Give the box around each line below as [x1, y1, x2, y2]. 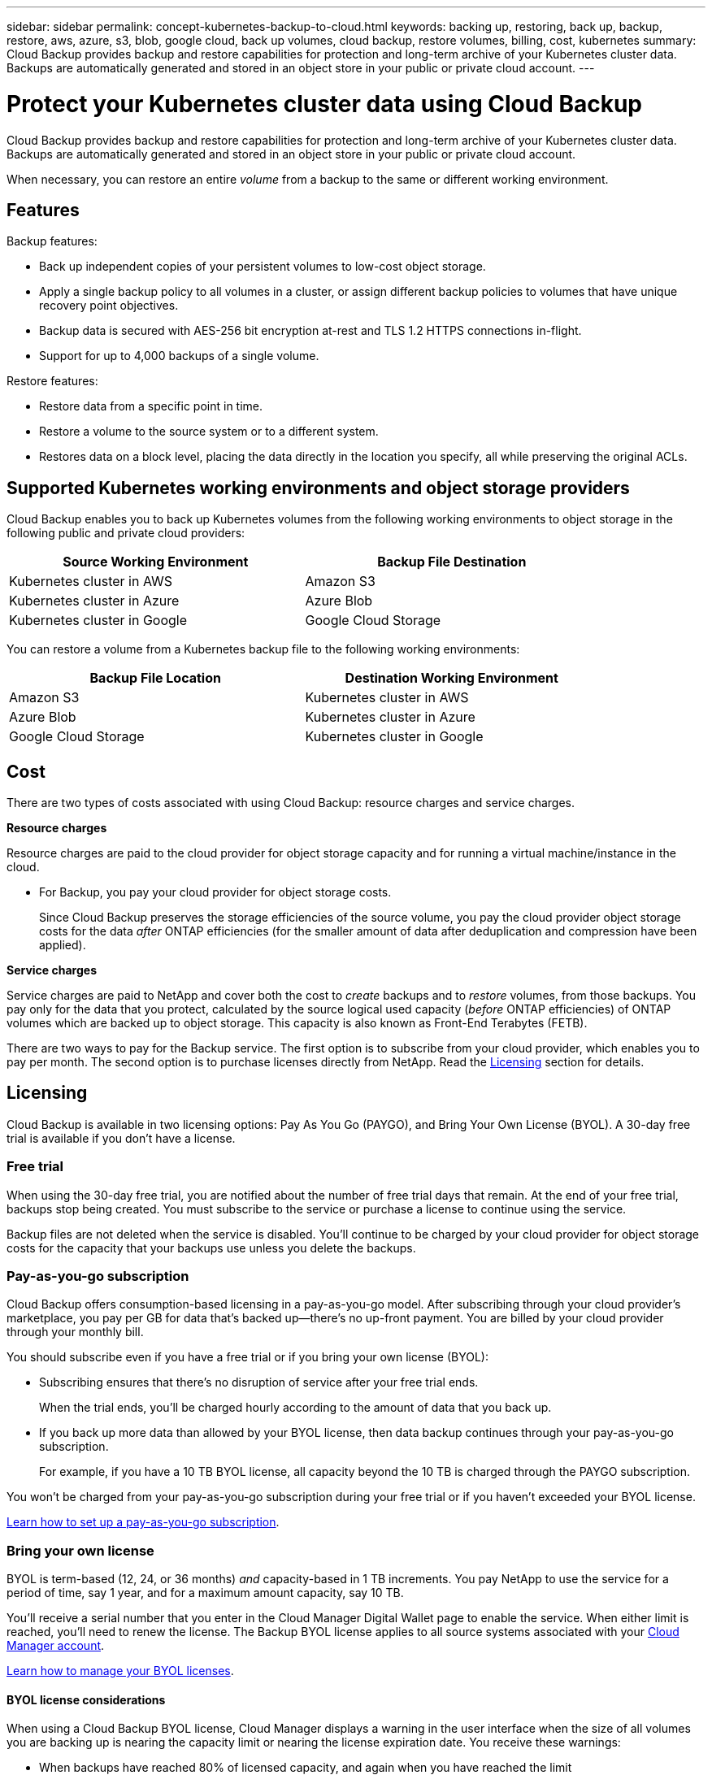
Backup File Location [89, 670, 221, 687]
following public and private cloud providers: [7, 526, 245, 540]
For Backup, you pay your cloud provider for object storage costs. [39, 885, 392, 900]
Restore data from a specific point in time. [39, 399, 263, 414]
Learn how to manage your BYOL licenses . [7, 1664, 234, 1678]
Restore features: [7, 374, 98, 388]
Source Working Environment [63, 553, 249, 571]
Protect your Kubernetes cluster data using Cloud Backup [7, 89, 642, 118]
